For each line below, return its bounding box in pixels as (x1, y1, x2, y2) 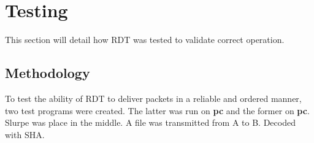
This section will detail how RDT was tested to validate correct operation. (5, 33, 285, 46)
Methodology (5, 63, 90, 82)
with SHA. (5, 128, 45, 141)
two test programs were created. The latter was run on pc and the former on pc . (5, 104, 310, 117)
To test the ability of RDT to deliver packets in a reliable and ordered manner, (5, 91, 302, 104)
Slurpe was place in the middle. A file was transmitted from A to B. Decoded (5, 116, 296, 129)
